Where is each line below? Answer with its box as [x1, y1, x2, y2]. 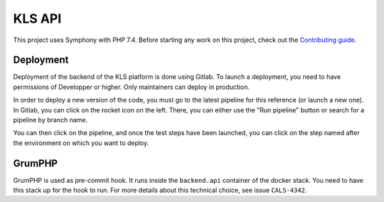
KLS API [13, 11, 62, 26]
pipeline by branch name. [13, 116, 88, 124]
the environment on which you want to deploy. [13, 139, 149, 147]
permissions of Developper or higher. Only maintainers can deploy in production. [13, 83, 250, 91]
